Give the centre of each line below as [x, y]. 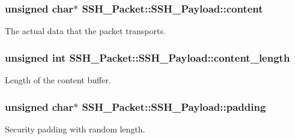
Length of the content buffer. [58, 80]
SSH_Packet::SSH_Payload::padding [174, 106]
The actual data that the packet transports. [85, 31]
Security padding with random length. [75, 129]
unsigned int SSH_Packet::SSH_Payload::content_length [147, 57]
